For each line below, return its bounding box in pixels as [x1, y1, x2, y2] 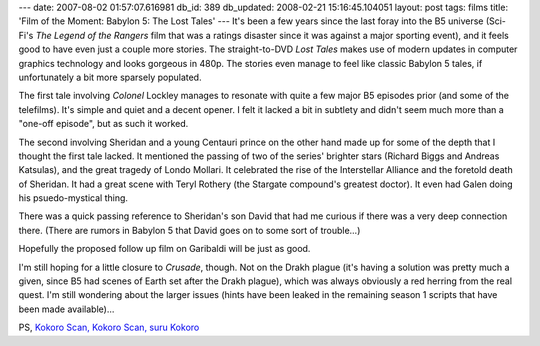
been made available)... [18, 303, 115, 315]
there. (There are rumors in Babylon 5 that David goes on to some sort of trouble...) [18, 224, 361, 236]
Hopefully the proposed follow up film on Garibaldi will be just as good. [18, 243, 311, 255]
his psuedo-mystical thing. [18, 192, 129, 204]
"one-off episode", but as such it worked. [18, 118, 189, 130]
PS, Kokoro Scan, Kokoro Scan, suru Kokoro [18, 321, 200, 334]
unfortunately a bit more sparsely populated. [18, 71, 202, 83]
